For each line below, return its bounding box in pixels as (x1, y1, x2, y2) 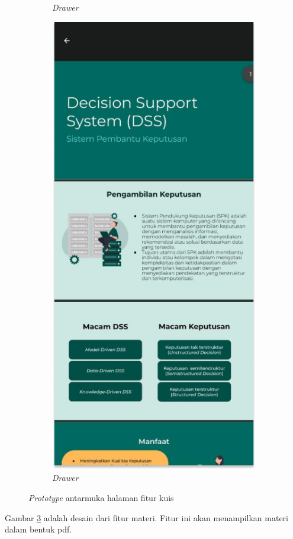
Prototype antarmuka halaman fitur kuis (28, 492, 174, 504)
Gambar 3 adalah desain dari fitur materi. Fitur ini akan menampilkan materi (5, 511, 289, 524)
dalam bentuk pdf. (5, 523, 72, 535)
